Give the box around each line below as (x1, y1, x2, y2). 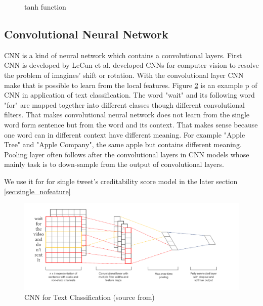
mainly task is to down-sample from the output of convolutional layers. (4, 159, 224, 169)
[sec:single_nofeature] (4, 186, 71, 196)
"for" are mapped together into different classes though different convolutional (4, 99, 245, 110)
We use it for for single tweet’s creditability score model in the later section (4, 176, 238, 186)
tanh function (24, 2, 66, 12)
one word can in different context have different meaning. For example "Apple (4, 129, 245, 140)
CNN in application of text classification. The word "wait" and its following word (4, 90, 255, 100)
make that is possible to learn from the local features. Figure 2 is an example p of (4, 79, 257, 90)
